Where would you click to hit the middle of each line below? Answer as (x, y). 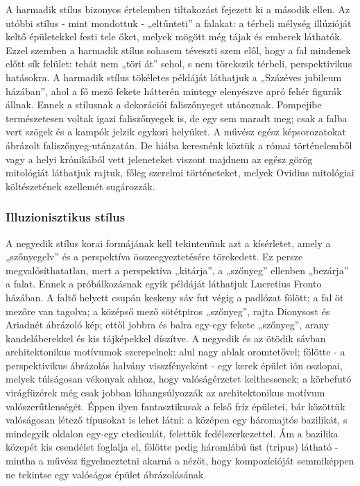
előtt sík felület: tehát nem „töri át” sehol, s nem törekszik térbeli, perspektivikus (179, 64)
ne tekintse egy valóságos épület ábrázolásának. (106, 474)
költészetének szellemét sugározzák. (80, 186)
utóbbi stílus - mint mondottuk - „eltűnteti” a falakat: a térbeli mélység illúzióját (179, 23)
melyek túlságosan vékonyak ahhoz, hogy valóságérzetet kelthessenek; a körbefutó (179, 379)
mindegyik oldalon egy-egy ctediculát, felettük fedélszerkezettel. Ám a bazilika (172, 433)
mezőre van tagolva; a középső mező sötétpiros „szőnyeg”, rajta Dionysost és (168, 311)
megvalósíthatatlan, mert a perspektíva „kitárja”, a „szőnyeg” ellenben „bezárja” (177, 270)
